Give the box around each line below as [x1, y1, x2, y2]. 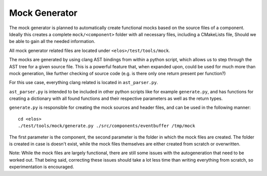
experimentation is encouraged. [9, 164, 74, 170]
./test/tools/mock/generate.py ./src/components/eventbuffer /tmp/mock [18, 123, 195, 129]
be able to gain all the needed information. [9, 39, 95, 44]
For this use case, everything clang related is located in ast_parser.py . [9, 80, 158, 86]
